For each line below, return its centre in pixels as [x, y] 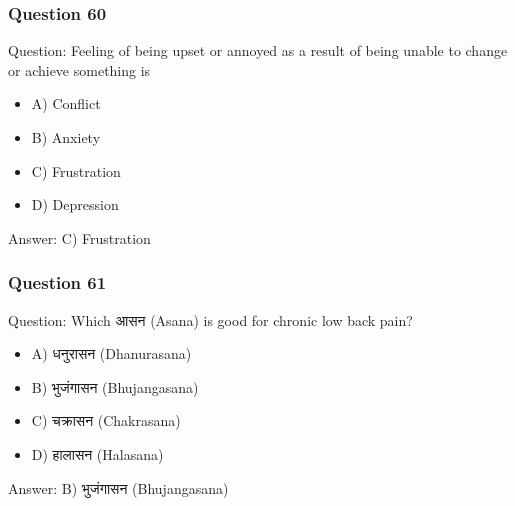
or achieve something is [79, 69]
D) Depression [75, 204]
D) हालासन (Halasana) [97, 453]
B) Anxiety [66, 137]
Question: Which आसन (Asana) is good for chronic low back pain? [210, 319]
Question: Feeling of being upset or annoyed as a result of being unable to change [258, 50]
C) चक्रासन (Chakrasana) [106, 420]
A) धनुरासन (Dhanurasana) [111, 353]
